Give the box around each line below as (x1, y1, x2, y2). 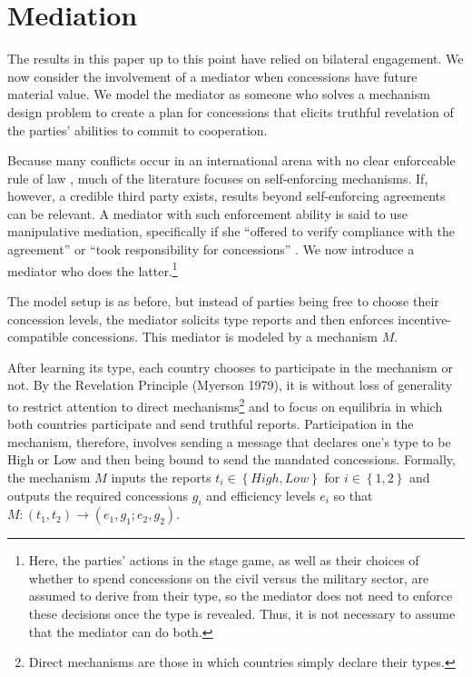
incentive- (398, 309, 452, 328)
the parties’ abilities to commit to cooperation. (7, 120, 268, 139)
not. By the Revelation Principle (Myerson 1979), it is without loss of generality (7, 375, 453, 394)
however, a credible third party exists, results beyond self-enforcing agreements (7, 186, 446, 205)
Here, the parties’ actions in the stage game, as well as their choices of (28, 551, 419, 570)
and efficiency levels (206, 485, 316, 504)
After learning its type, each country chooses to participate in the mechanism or (7, 357, 453, 376)
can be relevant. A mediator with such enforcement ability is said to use (7, 204, 408, 223)
